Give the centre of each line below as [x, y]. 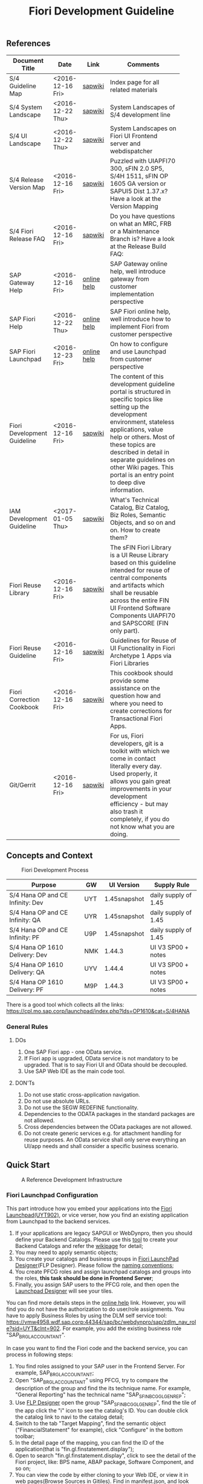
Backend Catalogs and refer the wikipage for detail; [79, 1246]
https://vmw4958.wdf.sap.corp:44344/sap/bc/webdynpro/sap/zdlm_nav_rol [101, 1322]
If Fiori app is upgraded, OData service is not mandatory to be [101, 1058]
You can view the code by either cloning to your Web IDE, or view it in [101, 1474]
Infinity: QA [25, 920]
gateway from [130, 278]
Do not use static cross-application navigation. [82, 1094]
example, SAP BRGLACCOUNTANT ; [54, 1373]
